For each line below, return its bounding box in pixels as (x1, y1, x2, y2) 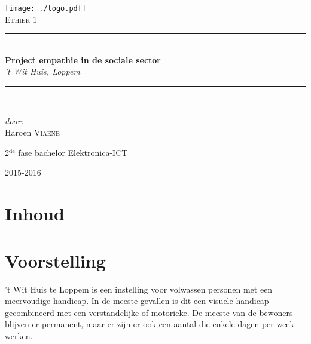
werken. (5, 329, 33, 342)
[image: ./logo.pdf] (5, 4, 87, 13)
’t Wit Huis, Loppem (5, 65, 80, 78)
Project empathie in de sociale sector (5, 53, 161, 66)
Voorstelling (5, 248, 106, 272)
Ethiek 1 (5, 13, 38, 25)
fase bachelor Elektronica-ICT (18, 146, 128, 158)
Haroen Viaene (5, 126, 60, 139)
